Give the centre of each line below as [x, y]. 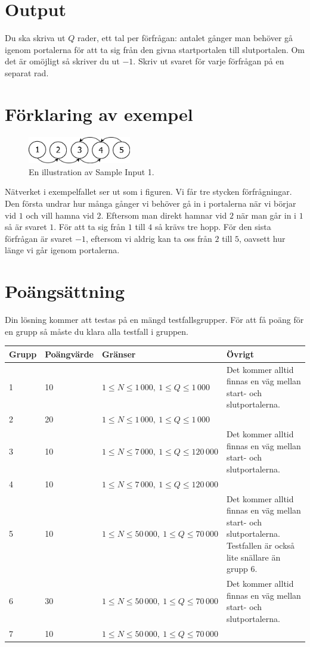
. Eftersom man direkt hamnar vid [164, 215]
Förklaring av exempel [99, 113]
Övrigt [240, 354]
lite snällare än [253, 557]
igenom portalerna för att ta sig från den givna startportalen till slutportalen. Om [155, 49]
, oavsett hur [262, 238]
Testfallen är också [261, 545]
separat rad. [27, 72]
